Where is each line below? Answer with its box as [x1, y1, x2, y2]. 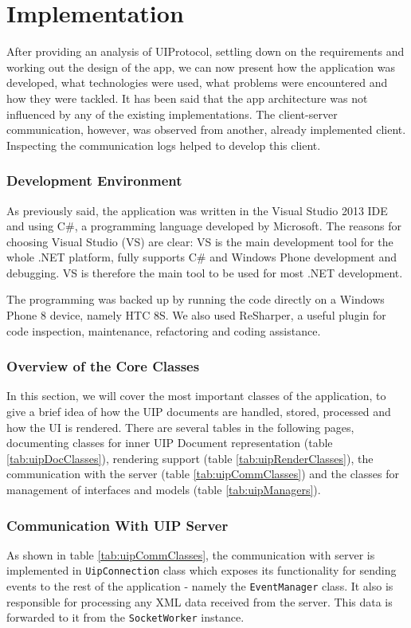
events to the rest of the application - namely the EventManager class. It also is [6, 578, 393, 595]
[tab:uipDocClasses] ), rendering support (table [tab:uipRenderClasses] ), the [6, 449, 374, 466]
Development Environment [6, 171, 182, 190]
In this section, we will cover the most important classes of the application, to [6, 387, 386, 404]
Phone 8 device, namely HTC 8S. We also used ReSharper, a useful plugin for [6, 307, 386, 324]
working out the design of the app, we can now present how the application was [6, 58, 395, 75]
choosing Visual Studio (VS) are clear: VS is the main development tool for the [6, 233, 393, 249]
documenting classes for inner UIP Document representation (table [6, 434, 333, 451]
